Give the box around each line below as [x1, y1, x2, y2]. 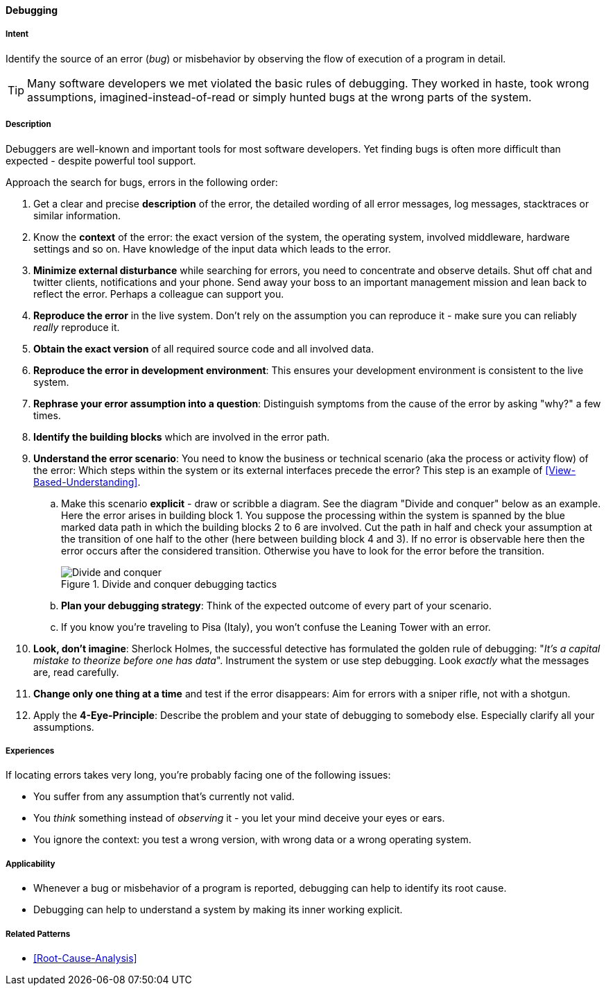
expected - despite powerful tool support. [6, 154, 196, 167]
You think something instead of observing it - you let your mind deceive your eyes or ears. [33, 812, 445, 824]
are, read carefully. [33, 666, 119, 678]
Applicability [6, 858, 55, 869]
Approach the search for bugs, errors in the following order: [6, 176, 278, 188]
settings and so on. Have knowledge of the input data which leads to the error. [33, 242, 391, 255]
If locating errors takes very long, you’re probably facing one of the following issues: [6, 769, 391, 781]
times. [33, 409, 61, 421]
